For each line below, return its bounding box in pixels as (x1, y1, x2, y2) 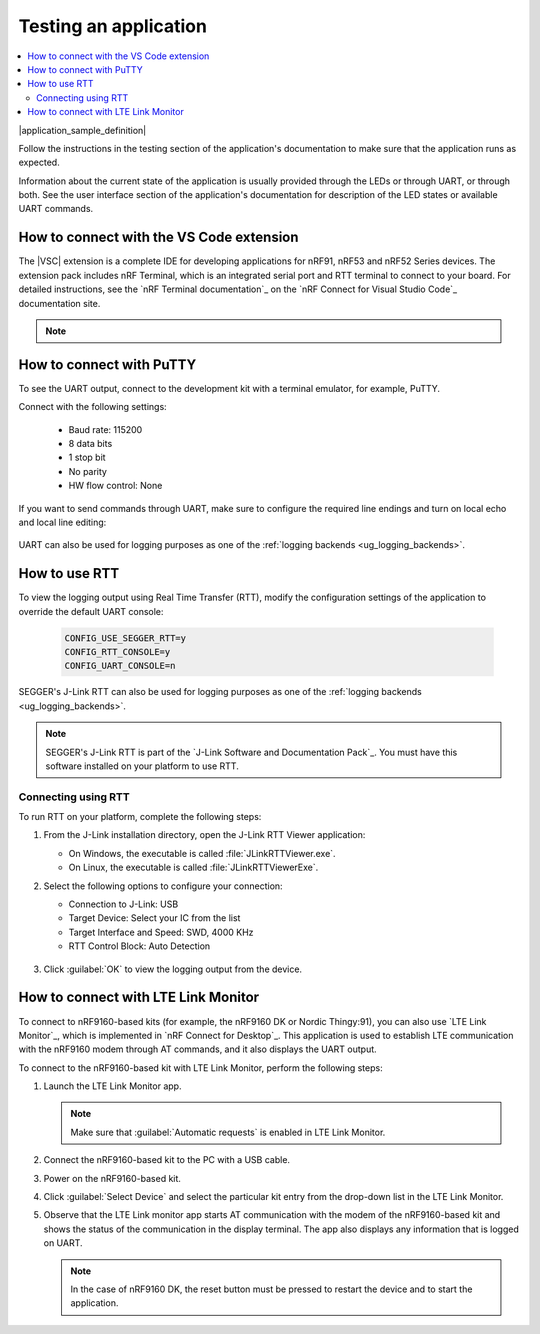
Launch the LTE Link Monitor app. (43, 1080, 182, 1092)
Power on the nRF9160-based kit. (43, 1172, 182, 1184)
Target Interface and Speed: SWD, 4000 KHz (68, 926, 254, 938)
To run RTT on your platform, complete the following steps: (18, 811, 262, 823)
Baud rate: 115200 (68, 423, 143, 435)
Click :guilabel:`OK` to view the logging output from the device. (43, 963, 303, 975)
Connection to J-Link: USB (68, 898, 179, 910)
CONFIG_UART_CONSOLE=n (64, 660, 176, 672)
